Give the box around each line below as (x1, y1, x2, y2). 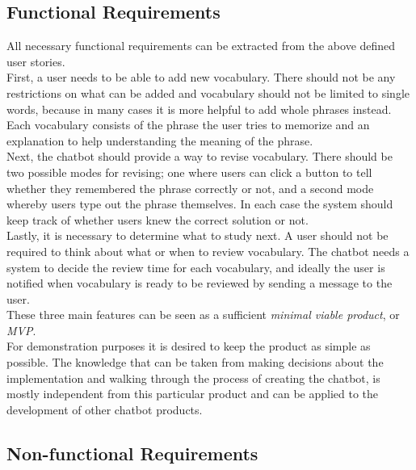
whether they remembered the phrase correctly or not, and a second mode (6, 179, 374, 196)
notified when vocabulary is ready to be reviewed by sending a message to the (6, 275, 393, 292)
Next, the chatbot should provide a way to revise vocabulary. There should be (6, 148, 393, 165)
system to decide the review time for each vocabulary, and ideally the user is (6, 258, 385, 275)
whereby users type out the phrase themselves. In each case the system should (6, 195, 393, 212)
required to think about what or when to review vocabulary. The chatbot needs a (6, 242, 410, 259)
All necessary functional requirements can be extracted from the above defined (6, 37, 396, 54)
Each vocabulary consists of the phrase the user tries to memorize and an (6, 116, 370, 133)
